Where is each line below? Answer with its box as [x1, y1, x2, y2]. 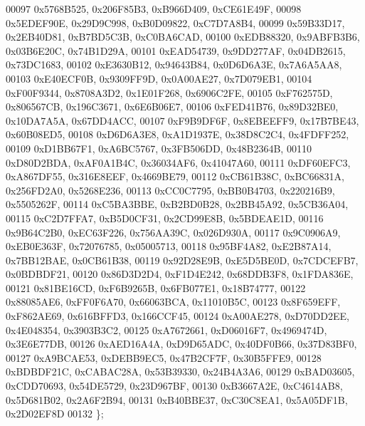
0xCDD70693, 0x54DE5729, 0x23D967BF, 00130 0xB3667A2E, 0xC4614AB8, [6, 378, 343, 393]
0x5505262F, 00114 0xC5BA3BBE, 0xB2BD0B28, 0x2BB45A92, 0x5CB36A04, [6, 197, 349, 212]
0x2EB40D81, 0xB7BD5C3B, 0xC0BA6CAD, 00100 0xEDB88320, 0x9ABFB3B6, [6, 29, 360, 44]
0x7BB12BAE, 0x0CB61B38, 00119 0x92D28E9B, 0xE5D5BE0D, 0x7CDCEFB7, [6, 252, 359, 267]
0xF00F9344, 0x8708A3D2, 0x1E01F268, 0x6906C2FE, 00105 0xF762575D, [6, 85, 333, 100]
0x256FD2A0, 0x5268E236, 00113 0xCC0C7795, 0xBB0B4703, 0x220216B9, [6, 182, 335, 197]
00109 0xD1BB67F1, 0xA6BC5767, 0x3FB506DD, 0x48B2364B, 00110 [6, 140, 312, 155]
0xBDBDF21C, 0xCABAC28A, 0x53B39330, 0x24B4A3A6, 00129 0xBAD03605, [6, 364, 355, 379]
